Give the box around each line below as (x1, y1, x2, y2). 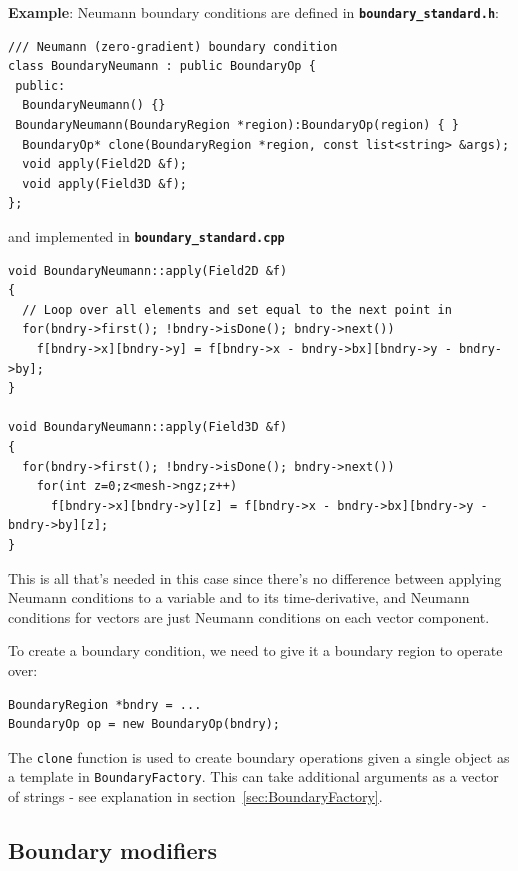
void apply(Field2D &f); (22, 157, 187, 172)
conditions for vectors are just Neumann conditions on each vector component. (8, 606, 490, 627)
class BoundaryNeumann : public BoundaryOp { (8, 59, 316, 74)
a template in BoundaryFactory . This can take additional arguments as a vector (8, 766, 499, 787)
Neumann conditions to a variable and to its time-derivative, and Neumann (8, 587, 470, 608)
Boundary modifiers (8, 835, 217, 866)
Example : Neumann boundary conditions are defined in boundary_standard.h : (8, 2, 499, 22)
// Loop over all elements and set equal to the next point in (22, 302, 452, 317)
